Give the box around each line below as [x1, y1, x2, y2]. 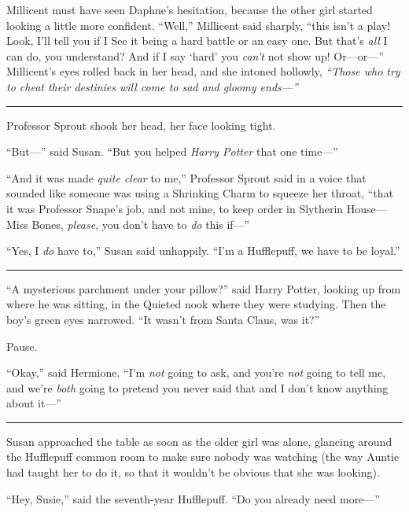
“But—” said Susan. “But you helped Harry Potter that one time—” [6, 143, 338, 160]
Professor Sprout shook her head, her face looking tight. [6, 116, 276, 133]
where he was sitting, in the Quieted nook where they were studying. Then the [6, 296, 386, 312]
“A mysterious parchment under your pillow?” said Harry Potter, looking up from [6, 280, 401, 297]
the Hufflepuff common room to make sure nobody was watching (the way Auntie [6, 448, 400, 465]
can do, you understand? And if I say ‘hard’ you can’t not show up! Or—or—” [6, 47, 384, 64]
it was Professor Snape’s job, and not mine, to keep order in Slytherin [6, 200, 344, 216]
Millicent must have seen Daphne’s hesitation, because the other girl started [6, 2, 373, 17]
